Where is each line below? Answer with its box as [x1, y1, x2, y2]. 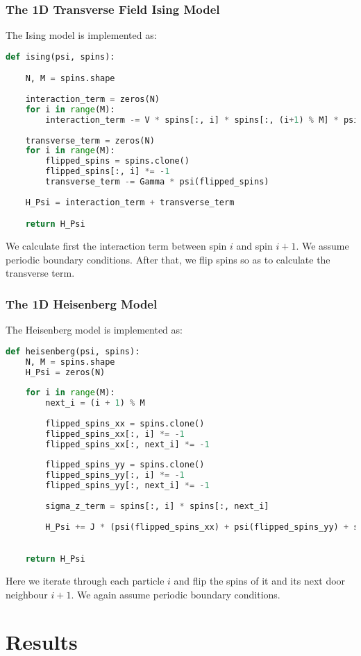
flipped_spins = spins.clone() [45, 156, 190, 166]
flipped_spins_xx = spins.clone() [45, 418, 205, 429]
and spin [236, 239, 273, 253]
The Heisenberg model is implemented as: [6, 322, 183, 337]
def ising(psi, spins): [6, 51, 115, 62]
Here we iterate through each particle [6, 573, 165, 587]
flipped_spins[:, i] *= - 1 [45, 166, 170, 177]
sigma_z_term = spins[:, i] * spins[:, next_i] [45, 501, 269, 511]
